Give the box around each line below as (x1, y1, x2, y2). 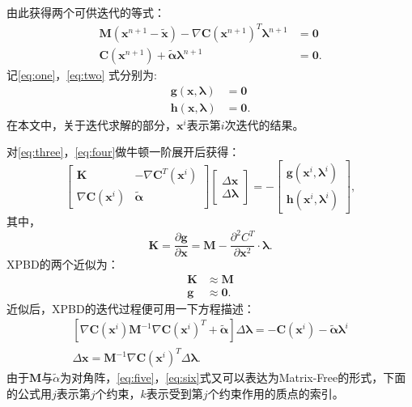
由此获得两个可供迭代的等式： (6, 4, 165, 20)
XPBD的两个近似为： (6, 256, 119, 273)
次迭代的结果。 (224, 116, 304, 133)
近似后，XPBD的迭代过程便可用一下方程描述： (6, 299, 255, 316)
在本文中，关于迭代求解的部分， (6, 116, 176, 133)
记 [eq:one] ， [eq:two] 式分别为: (6, 66, 157, 83)
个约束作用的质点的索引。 (207, 384, 344, 401)
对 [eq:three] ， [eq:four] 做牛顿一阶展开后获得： (6, 143, 240, 160)
